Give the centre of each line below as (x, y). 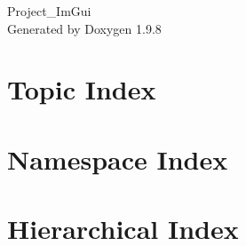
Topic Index (82, 89)
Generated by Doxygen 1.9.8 (84, 28)
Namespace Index (118, 159)
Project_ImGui (49, 11)
